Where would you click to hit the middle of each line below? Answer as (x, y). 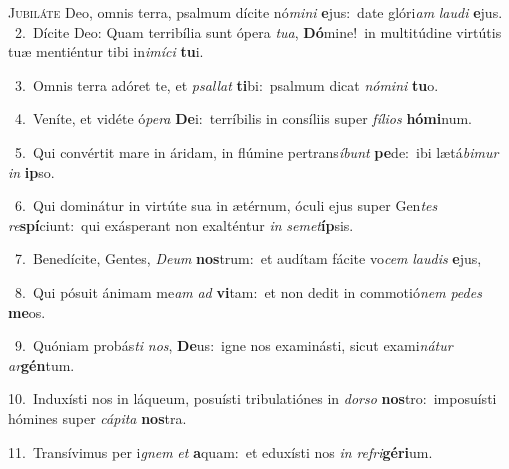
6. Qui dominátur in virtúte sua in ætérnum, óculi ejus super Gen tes (226, 205)
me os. (27, 311)
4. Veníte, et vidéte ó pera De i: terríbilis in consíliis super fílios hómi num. (243, 118)
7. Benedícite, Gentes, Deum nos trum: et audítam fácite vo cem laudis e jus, (248, 258)
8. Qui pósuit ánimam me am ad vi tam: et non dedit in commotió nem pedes (248, 291)
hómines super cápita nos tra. (97, 417)
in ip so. (31, 171)
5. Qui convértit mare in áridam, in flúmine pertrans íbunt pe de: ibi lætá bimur (256, 151)
